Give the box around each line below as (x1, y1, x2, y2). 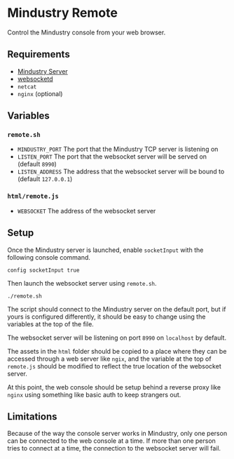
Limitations (7, 411, 57, 423)
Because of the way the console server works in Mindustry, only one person (7, 430, 228, 438)
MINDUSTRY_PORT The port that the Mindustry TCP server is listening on (17, 145, 219, 154)
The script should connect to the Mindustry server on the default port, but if (7, 305, 226, 313)
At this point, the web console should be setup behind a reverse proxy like (7, 382, 221, 391)
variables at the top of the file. (7, 319, 95, 328)
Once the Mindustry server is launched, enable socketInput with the (7, 246, 204, 254)
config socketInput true (7, 267, 80, 274)
